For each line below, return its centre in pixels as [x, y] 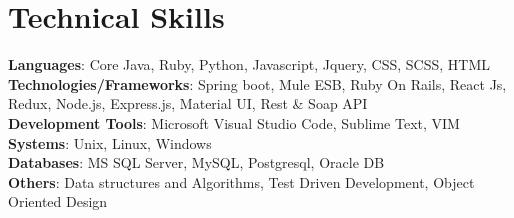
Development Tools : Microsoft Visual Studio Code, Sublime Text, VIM [234, 122]
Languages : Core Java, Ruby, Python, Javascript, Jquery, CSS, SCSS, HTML [249, 64]
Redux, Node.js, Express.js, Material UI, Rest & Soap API [188, 103]
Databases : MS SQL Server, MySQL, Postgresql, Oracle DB [196, 162]
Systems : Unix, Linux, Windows [110, 142]
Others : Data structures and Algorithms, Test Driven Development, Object [241, 181]
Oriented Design [58, 201]
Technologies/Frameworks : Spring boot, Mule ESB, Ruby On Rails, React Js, [257, 83]
